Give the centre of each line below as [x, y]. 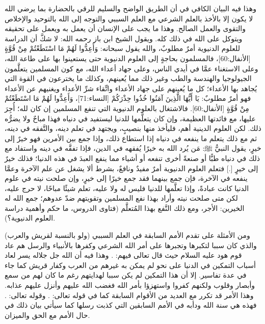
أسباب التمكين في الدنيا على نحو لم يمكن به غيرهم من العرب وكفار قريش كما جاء [130, 265]
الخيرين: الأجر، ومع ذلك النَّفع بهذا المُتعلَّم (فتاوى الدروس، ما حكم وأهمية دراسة [125, 208]
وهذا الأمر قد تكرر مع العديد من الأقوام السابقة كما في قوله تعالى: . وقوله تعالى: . [129, 295]
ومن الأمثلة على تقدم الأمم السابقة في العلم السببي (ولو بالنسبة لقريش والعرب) [127, 235]
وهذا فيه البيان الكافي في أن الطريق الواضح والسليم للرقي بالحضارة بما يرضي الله [131, 8]
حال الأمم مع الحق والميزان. [47, 315]
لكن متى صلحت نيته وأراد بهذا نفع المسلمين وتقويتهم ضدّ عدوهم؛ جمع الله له [121, 198]
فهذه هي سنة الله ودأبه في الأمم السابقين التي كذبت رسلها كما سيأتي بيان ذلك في [131, 305]
